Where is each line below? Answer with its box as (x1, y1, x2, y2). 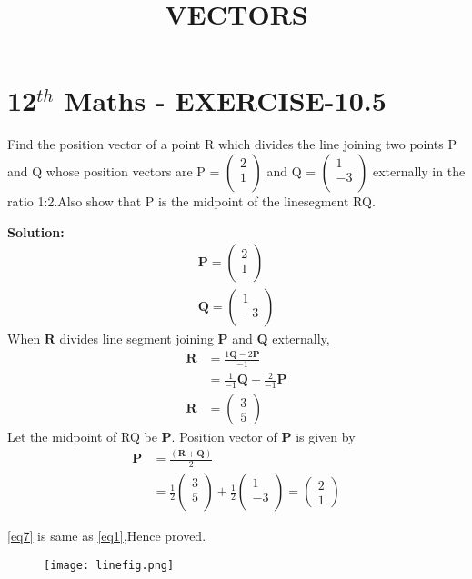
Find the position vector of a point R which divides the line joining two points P (7, 135, 457, 154)
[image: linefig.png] (44, 558, 175, 572)
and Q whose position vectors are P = (7, 161, 220, 180)
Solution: (7, 222, 65, 241)
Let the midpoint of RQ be (7, 427, 157, 446)
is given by (296, 427, 356, 446)
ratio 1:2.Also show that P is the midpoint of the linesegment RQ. (7, 191, 376, 210)
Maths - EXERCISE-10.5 (64, 82, 387, 119)
